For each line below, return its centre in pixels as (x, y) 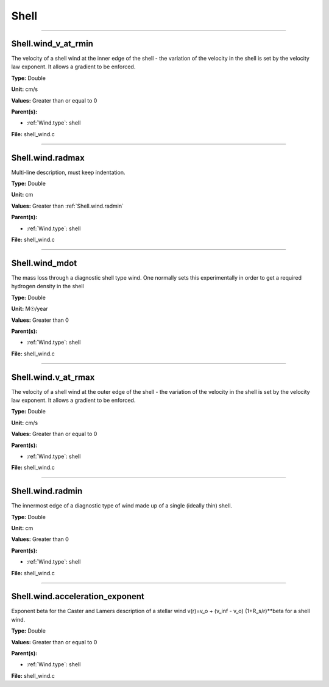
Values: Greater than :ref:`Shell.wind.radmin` (68, 206)
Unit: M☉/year (30, 309)
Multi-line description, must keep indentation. (68, 172)
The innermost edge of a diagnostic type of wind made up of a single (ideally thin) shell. (122, 506)
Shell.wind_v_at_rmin (52, 44)
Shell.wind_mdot (44, 263)
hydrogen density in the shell (48, 286)
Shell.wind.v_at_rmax (53, 377)
